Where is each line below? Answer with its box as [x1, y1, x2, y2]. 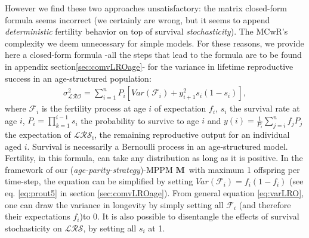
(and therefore [239, 198, 291, 211]
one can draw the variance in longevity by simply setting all [5, 198, 224, 211]
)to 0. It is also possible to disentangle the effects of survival [79, 210, 299, 222]
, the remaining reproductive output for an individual [94, 128, 290, 141]
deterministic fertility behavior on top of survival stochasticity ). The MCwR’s [5, 25, 288, 38]
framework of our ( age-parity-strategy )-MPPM [5, 163, 173, 175]
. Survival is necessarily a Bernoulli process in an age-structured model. [27, 140, 288, 152]
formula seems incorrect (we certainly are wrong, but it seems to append [5, 13, 270, 26]
